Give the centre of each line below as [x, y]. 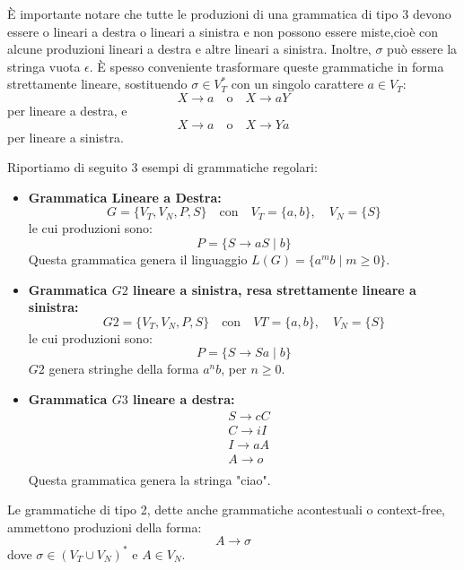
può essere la [422, 49]
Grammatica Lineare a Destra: [125, 197]
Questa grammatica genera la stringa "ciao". [149, 479]
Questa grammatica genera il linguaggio [138, 259]
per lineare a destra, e [67, 110]
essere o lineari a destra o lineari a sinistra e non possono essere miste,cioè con [223, 31]
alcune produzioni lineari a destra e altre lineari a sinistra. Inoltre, [189, 49]
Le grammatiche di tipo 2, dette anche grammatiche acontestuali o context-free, [226, 510]
